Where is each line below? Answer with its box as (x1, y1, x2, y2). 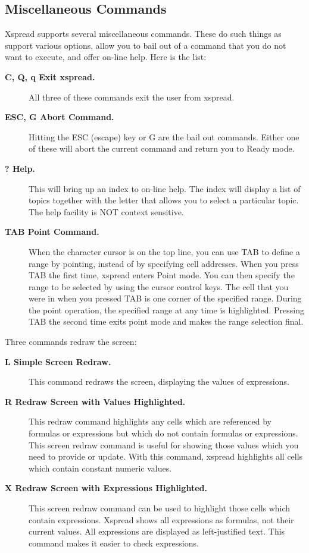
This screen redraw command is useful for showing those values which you (29, 438, 299, 451)
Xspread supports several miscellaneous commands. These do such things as (5, 27, 282, 40)
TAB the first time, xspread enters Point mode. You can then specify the (29, 269, 295, 281)
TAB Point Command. (5, 225, 99, 238)
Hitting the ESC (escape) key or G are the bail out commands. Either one (29, 130, 299, 143)
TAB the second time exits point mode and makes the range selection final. (29, 315, 304, 328)
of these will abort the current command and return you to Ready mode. (29, 142, 295, 155)
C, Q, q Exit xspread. (5, 70, 95, 83)
